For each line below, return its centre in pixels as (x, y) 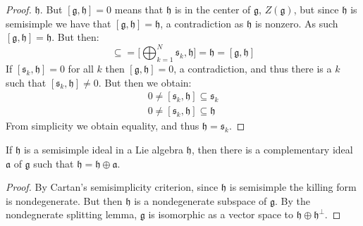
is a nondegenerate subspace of (201, 200)
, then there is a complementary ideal (272, 149)
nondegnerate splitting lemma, (72, 214)
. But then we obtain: (145, 82)
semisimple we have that (59, 23)
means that (139, 9)
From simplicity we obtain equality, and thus (103, 126)
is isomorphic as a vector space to (221, 214)
